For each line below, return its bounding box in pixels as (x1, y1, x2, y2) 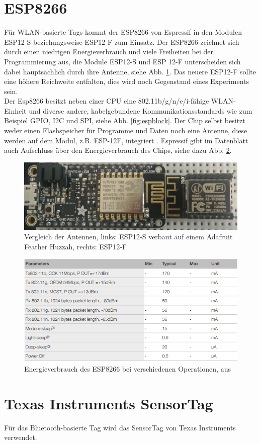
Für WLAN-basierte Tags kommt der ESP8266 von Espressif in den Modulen (4, 27, 242, 37)
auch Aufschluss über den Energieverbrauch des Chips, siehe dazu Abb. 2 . (4, 145, 232, 155)
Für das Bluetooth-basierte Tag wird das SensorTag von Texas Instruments (4, 422, 236, 432)
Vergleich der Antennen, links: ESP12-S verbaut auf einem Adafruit (24, 231, 233, 242)
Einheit (4, 105, 27, 116)
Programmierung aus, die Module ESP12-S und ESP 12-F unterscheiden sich (4, 56, 241, 66)
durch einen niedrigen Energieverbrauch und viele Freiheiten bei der (4, 46, 214, 57)
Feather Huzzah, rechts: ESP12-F (24, 241, 127, 251)
